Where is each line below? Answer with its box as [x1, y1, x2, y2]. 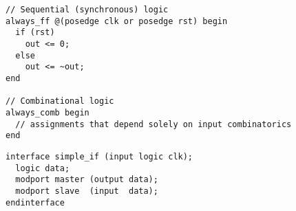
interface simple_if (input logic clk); [6, 151, 193, 162]
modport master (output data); [15, 175, 158, 185]
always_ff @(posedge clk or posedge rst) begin [6, 16, 228, 26]
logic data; [15, 163, 70, 173]
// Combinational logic [6, 96, 114, 107]
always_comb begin [6, 107, 89, 118]
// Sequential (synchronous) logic [6, 5, 169, 14]
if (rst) [15, 27, 55, 38]
